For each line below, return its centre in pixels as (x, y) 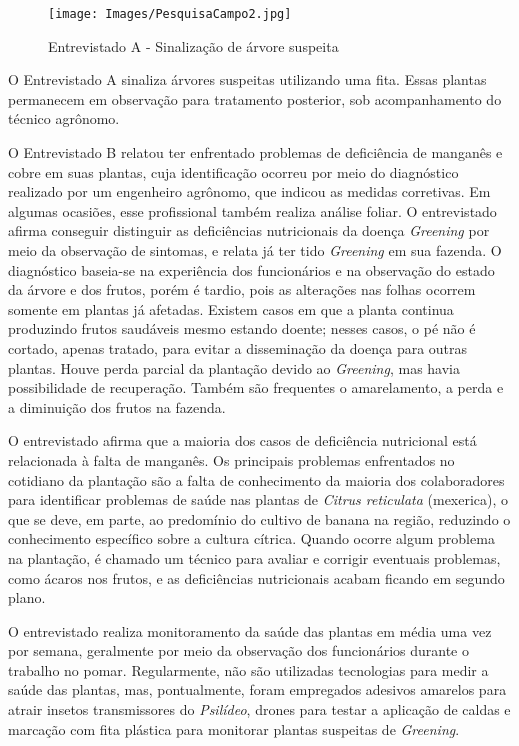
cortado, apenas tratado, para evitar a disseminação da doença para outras (238, 347)
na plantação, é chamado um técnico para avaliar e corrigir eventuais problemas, (254, 557)
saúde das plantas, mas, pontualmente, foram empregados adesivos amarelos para (257, 689)
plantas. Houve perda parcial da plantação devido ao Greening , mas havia (234, 367)
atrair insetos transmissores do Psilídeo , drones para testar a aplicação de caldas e (259, 709)
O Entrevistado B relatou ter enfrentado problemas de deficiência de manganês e (255, 152)
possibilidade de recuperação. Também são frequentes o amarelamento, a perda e (256, 387)
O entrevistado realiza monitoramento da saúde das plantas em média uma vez (250, 630)
